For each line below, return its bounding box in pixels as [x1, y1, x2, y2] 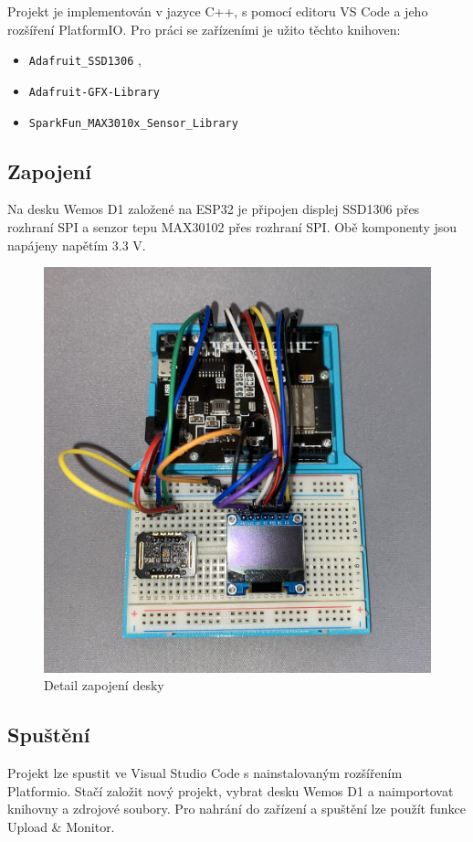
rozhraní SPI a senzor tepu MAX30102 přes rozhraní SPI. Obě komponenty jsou [7, 217, 457, 236]
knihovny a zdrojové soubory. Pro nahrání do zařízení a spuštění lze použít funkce [7, 799, 466, 818]
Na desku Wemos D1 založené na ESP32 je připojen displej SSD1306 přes [7, 199, 420, 218]
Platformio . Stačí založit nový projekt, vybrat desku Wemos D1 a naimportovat [7, 781, 454, 800]
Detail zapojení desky [44, 676, 164, 695]
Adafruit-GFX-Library [28, 85, 160, 99]
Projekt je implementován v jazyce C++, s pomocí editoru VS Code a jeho [7, 2, 428, 20]
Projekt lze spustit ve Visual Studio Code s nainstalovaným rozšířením [7, 763, 403, 783]
